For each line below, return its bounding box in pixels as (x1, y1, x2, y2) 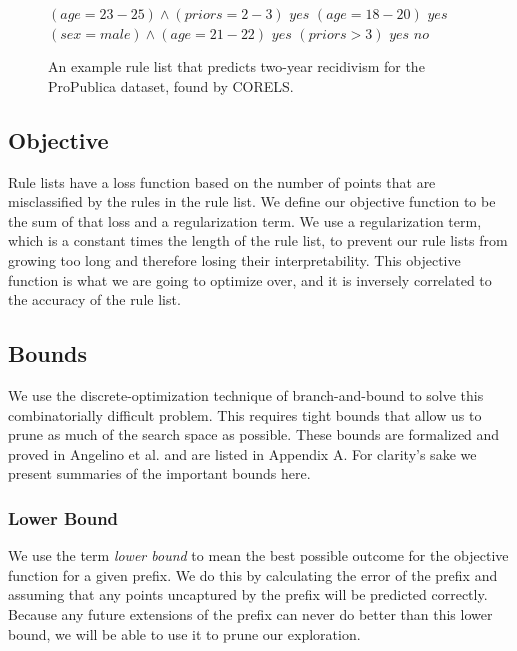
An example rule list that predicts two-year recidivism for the (48, 56, 425, 77)
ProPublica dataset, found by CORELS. (48, 75, 294, 96)
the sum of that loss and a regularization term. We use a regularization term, (8, 210, 482, 231)
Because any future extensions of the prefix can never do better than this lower (8, 603, 493, 624)
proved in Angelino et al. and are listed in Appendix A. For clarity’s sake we (8, 443, 477, 464)
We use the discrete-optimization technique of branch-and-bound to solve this (8, 384, 484, 405)
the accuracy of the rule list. (8, 289, 181, 310)
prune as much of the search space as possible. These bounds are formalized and (8, 424, 500, 445)
